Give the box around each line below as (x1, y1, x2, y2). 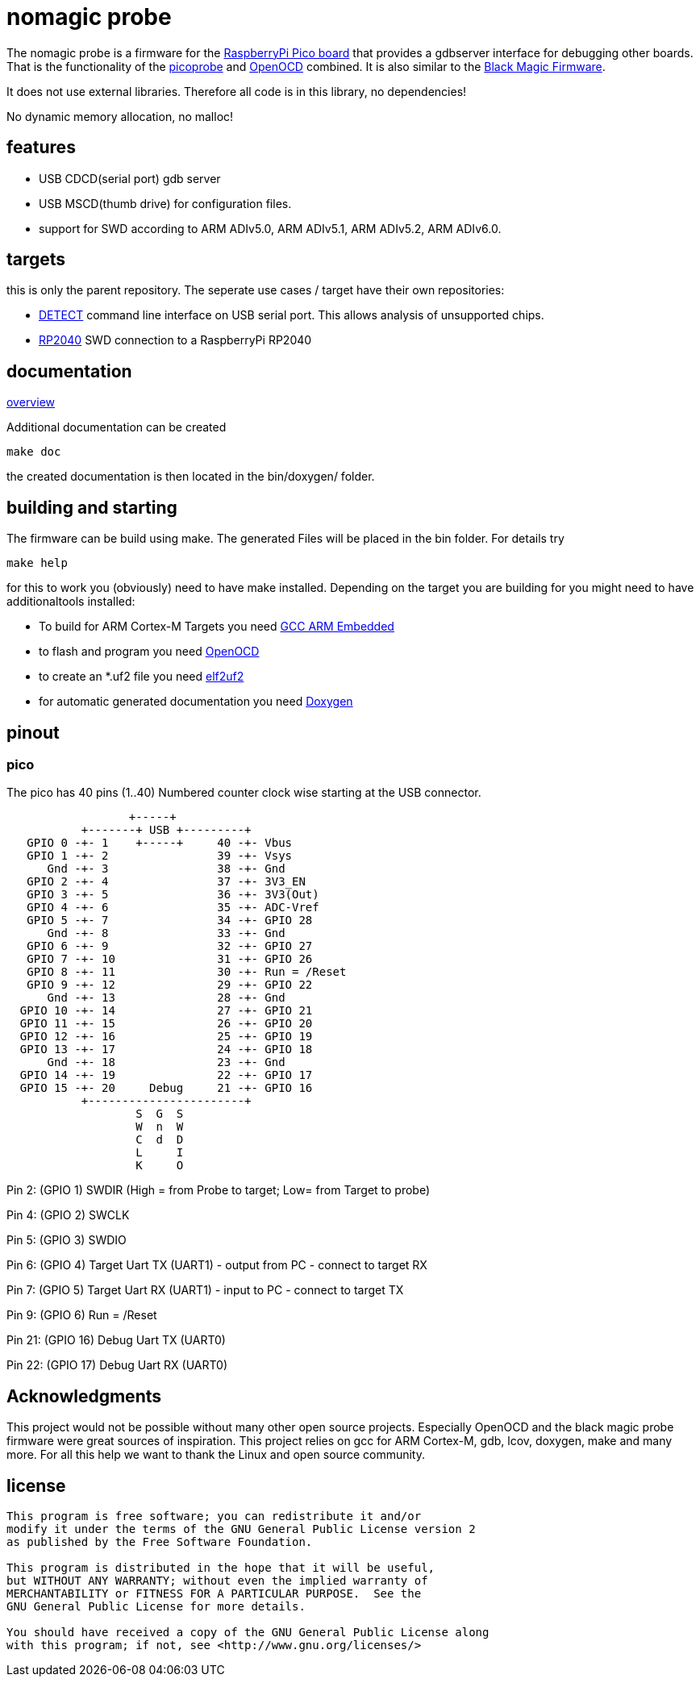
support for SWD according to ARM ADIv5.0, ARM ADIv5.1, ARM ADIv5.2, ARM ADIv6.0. (39, 221, 502, 235)
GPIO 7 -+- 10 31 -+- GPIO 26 (27, 952, 313, 966)
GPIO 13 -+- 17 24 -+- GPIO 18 (19, 1043, 313, 1056)
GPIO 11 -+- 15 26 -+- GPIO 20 (19, 1017, 313, 1031)
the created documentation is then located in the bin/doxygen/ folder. (6, 469, 375, 484)
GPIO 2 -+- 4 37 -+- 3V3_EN (27, 875, 306, 889)
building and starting (6, 497, 177, 518)
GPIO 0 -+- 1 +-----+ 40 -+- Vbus (27, 836, 293, 850)
